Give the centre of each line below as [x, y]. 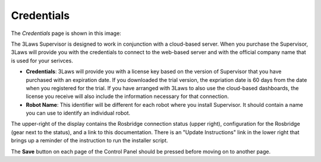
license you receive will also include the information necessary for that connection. [127, 96]
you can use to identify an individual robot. [78, 113]
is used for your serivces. [42, 61]
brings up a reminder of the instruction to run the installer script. [90, 141]
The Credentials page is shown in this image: [66, 33]
